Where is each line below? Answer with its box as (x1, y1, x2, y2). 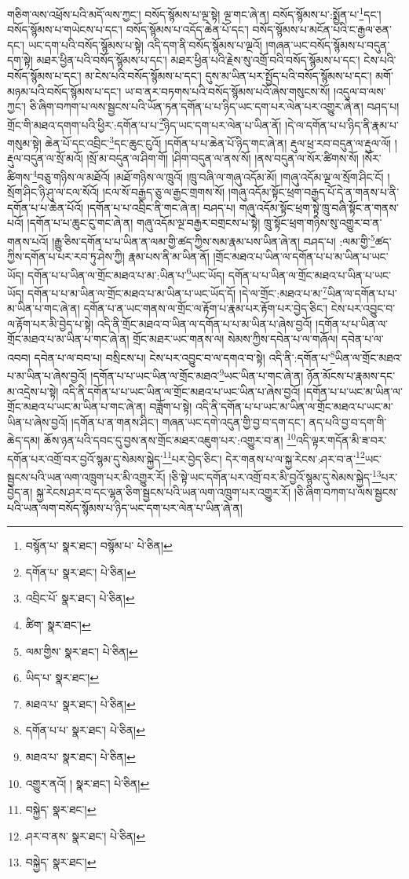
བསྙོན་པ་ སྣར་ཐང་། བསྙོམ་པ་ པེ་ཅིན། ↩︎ (25, 537, 173, 554)
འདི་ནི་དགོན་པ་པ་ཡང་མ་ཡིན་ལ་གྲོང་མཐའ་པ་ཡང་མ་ (195, 398, 393, 415)
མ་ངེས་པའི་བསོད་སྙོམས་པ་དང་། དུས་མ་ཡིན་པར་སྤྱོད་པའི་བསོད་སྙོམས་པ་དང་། (85, 68, 372, 84)
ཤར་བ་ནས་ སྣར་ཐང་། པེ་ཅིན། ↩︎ (25, 827, 145, 844)
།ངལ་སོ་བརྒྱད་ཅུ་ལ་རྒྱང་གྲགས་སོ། (102, 184, 225, 200)
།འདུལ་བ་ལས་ (333, 82, 386, 99)
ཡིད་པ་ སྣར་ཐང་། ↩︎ (25, 669, 99, 686)
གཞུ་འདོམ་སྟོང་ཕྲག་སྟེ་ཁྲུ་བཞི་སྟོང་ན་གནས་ (239, 199, 399, 215)
